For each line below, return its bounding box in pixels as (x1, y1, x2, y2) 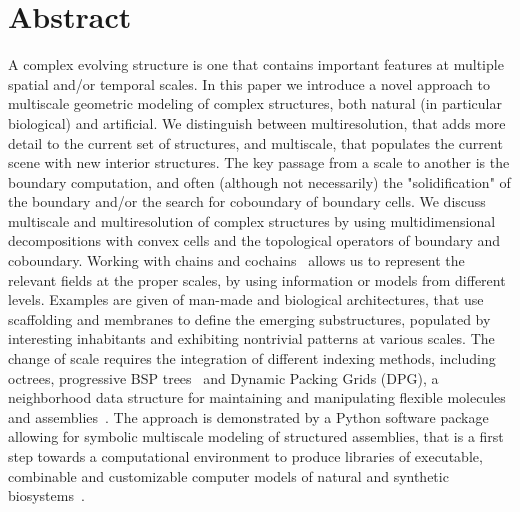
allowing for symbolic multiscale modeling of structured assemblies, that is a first (8, 426, 504, 447)
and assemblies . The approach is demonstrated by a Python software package (8, 406, 489, 427)
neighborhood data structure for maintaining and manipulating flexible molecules (8, 387, 506, 408)
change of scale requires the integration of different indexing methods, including (8, 348, 496, 369)
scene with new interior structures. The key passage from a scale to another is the (8, 152, 510, 173)
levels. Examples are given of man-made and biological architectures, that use (8, 289, 484, 310)
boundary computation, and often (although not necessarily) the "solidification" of (8, 171, 511, 192)
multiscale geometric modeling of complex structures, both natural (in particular (8, 93, 502, 114)
